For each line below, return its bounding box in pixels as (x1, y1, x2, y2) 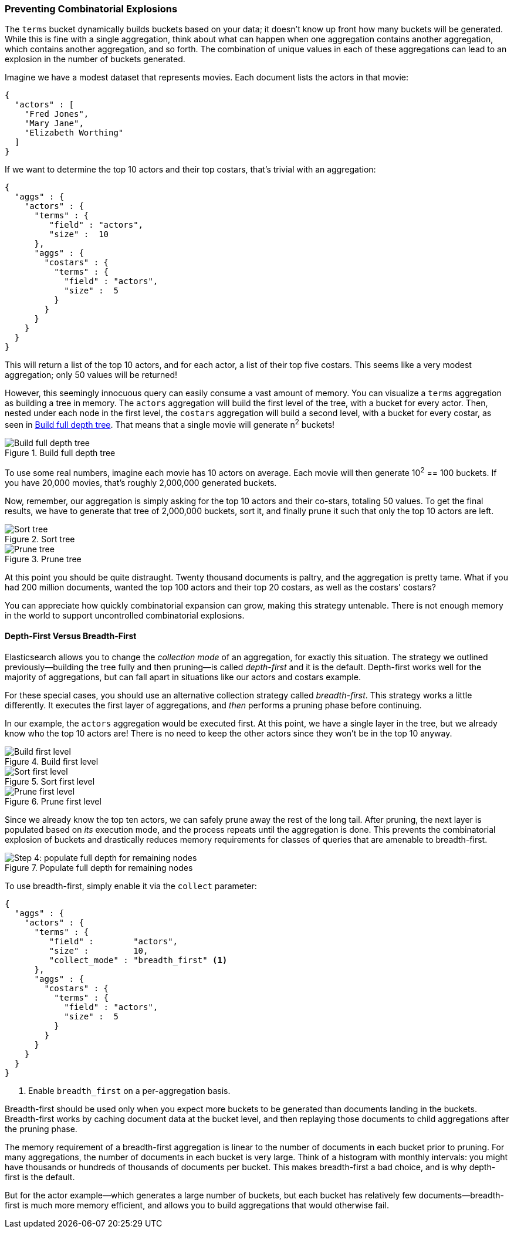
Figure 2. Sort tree (5, 533, 75, 544)
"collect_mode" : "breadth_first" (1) (49, 955, 228, 965)
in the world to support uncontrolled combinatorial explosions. (5, 610, 245, 620)
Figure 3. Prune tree (5, 553, 82, 564)
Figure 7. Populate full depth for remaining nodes (5, 862, 193, 873)
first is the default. (5, 1171, 75, 1182)
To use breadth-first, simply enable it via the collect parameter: (5, 880, 257, 891)
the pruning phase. (5, 1123, 77, 1134)
